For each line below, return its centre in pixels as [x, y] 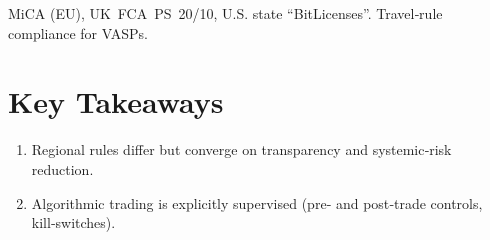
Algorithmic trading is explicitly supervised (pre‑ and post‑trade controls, [257, 202]
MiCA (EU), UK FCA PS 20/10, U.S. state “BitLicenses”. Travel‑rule [225, 13]
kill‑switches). [73, 222]
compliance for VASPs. [78, 32]
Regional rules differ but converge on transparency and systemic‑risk [241, 149]
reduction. [62, 168]
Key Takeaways [116, 101]
